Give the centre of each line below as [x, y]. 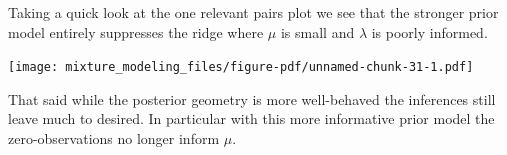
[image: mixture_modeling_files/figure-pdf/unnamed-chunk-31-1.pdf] [241, 67]
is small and [317, 31]
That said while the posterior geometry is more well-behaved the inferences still [252, 98]
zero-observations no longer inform [114, 138]
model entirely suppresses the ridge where [136, 31]
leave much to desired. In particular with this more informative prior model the [251, 118]
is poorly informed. [429, 31]
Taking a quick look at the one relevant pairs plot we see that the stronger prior [253, 12]
